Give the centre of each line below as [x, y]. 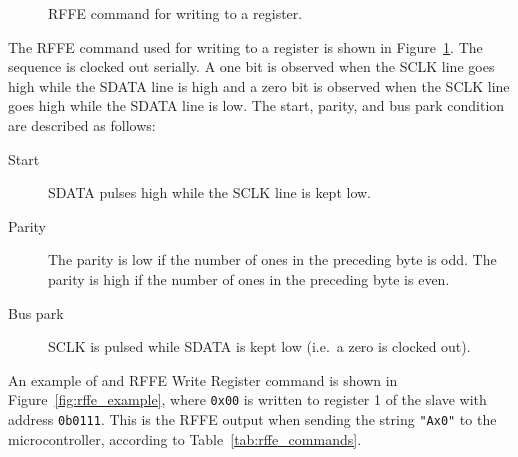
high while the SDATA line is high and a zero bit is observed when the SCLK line [259, 85]
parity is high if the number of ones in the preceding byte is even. [249, 278]
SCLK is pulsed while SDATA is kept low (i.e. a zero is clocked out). [259, 346]
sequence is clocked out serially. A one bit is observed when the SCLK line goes [251, 66]
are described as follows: [82, 124]
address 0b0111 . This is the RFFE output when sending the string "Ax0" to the [252, 418]
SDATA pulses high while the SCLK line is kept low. [210, 192]
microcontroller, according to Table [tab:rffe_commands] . [185, 438]
